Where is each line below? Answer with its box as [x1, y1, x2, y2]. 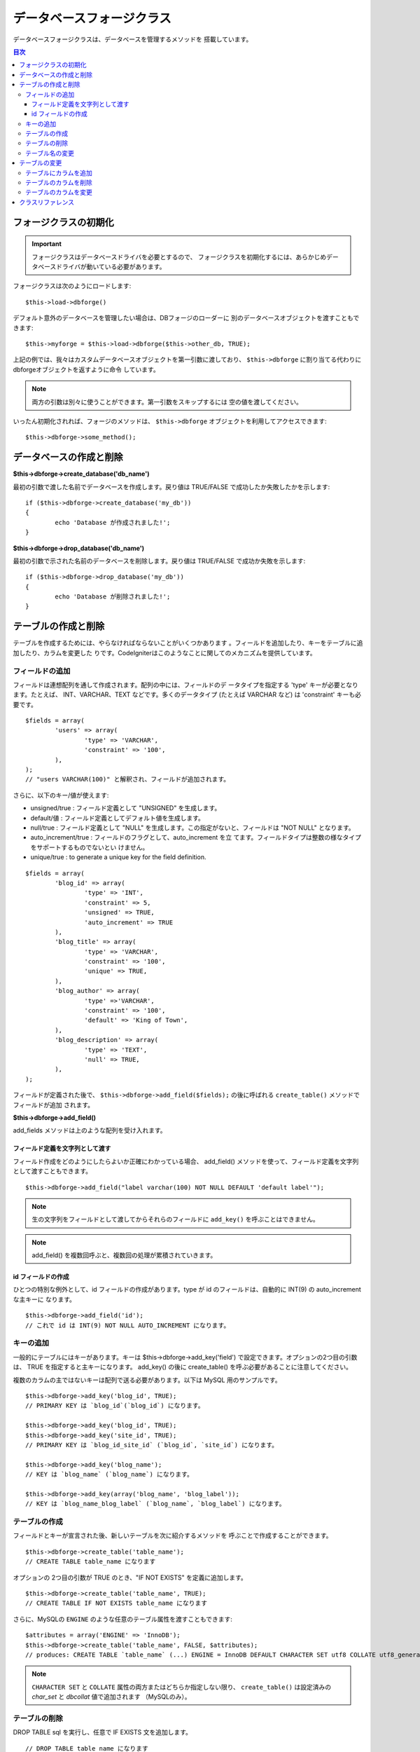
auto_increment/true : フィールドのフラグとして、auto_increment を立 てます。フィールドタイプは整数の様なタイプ [30, 833, 362, 842]
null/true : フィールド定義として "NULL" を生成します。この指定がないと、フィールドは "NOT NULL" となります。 [30, 823, 355, 832]
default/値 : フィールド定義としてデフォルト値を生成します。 [30, 814, 204, 822]
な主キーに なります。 [13, 1295, 76, 1303]
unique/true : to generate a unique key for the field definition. [30, 853, 206, 861]
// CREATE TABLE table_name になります [25, 1558, 156, 1566]
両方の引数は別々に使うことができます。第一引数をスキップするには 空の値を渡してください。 [31, 397, 302, 406]
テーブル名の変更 [25, 149, 75, 157]
